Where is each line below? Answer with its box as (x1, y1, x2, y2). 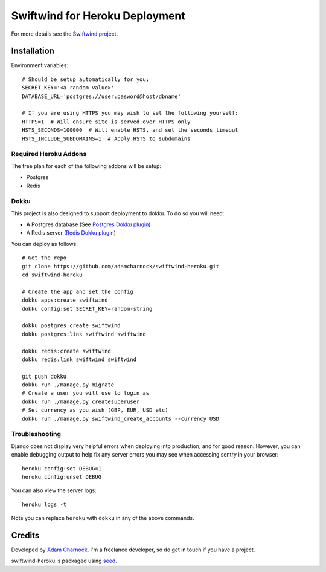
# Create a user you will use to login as (22, 390, 150, 397)
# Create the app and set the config (22, 288, 134, 295)
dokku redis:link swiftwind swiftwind (22, 356, 137, 363)
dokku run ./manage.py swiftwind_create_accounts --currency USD (22, 415, 220, 422)
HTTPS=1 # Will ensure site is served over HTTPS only (22, 118, 191, 125)
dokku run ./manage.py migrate (22, 382, 115, 388)
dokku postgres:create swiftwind (22, 322, 121, 329)
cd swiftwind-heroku (22, 271, 83, 278)
